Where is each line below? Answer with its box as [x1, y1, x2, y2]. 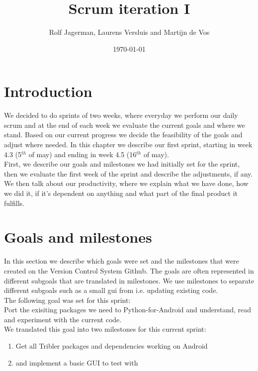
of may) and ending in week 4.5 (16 [28, 149, 137, 159]
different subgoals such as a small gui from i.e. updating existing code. [4, 285, 218, 295]
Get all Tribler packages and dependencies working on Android [15, 341, 208, 351]
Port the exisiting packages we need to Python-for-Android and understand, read [4, 304, 252, 315]
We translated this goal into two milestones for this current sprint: [4, 324, 206, 334]
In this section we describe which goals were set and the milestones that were [4, 256, 239, 266]
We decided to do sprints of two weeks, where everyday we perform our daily [4, 110, 238, 120]
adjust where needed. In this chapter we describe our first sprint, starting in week [4, 139, 253, 150]
